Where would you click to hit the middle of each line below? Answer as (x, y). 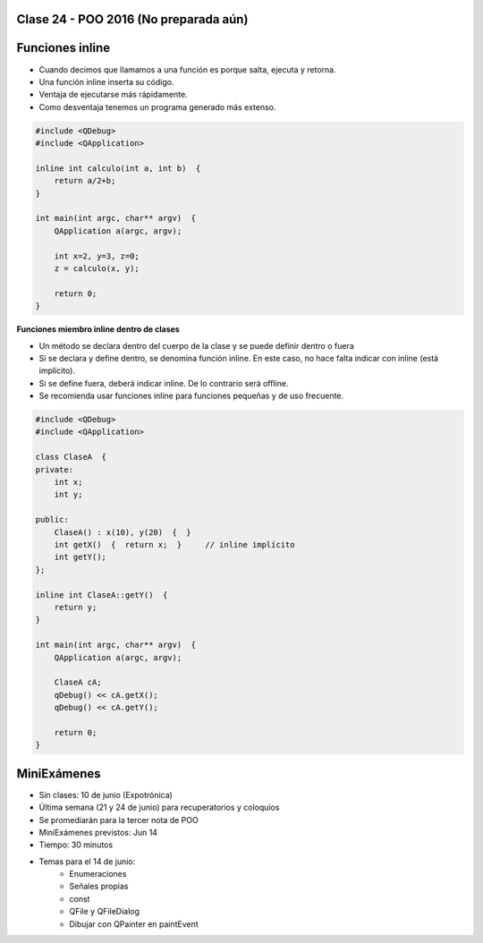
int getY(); (80, 557)
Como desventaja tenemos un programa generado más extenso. (157, 106)
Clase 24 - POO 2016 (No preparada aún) (132, 19)
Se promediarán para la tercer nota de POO (119, 820)
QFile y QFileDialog (105, 912)
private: (55, 469)
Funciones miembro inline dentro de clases (98, 329)
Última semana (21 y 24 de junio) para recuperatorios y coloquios (159, 807)
